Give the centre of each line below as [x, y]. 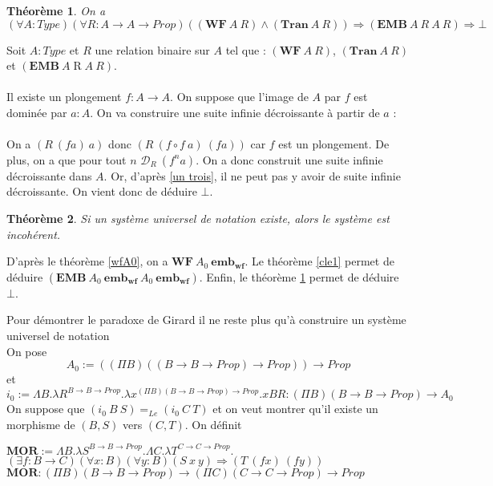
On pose [27, 351]
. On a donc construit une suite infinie [289, 159]
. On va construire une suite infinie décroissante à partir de [235, 112]
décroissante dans [49, 175]
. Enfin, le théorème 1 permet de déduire [299, 276]
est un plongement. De [334, 144]
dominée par [37, 112]
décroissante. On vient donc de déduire [102, 191]
